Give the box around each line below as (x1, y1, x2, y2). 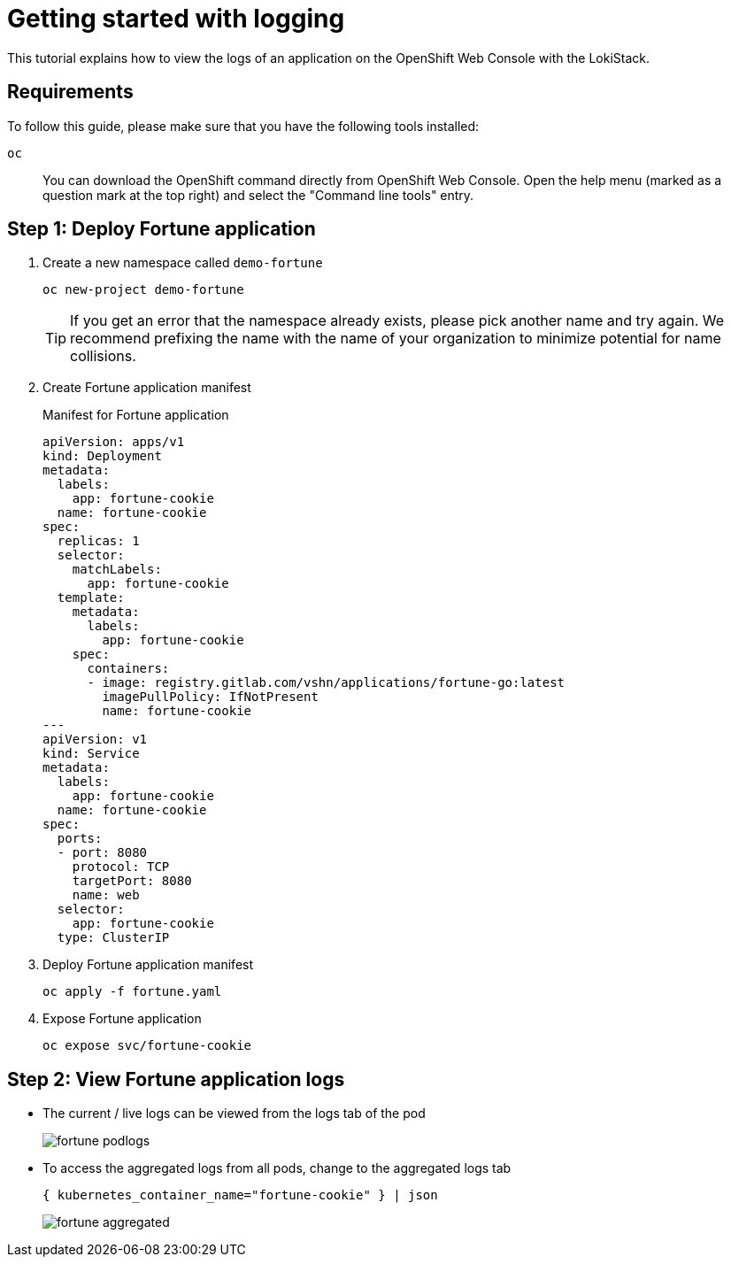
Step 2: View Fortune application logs (7, 1067, 345, 1091)
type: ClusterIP (57, 930, 170, 945)
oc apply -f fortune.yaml (42, 984, 222, 999)
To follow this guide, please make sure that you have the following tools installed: (7, 118, 480, 134)
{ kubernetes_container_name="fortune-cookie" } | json (42, 1188, 438, 1203)
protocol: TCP (72, 859, 170, 875)
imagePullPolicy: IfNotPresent (102, 690, 319, 705)
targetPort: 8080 (72, 874, 192, 889)
